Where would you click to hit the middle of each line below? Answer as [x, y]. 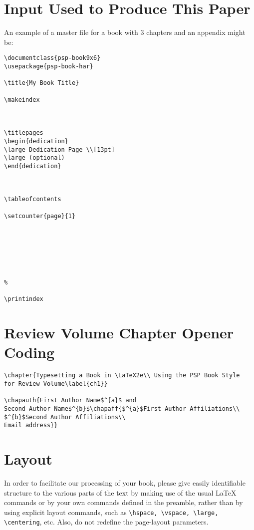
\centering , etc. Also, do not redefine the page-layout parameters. [106, 522]
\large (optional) [34, 158]
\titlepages [24, 133]
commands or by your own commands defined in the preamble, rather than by [124, 502]
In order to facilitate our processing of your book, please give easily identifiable [125, 483]
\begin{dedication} [36, 141]
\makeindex [22, 100]
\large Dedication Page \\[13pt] [59, 149]
